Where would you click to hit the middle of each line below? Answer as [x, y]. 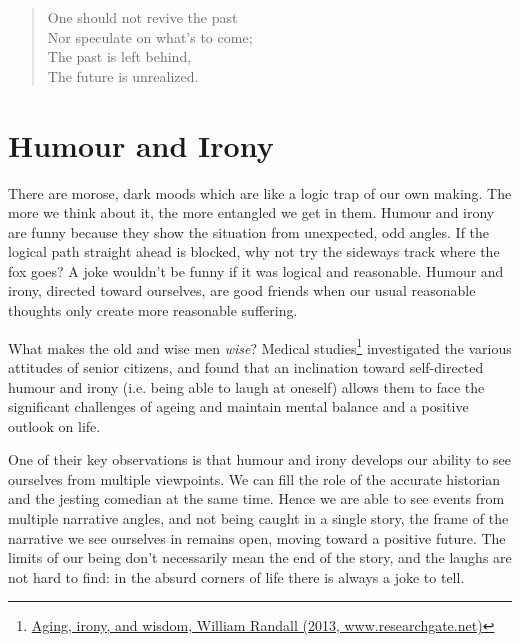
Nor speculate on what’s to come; [150, 36]
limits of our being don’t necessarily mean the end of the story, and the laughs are [260, 557]
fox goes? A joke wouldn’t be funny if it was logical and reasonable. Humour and [256, 270]
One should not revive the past [142, 17]
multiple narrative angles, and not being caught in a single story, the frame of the [258, 518]
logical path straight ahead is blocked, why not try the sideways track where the [254, 251]
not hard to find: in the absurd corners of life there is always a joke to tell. [236, 576]
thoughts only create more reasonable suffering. [153, 310]
